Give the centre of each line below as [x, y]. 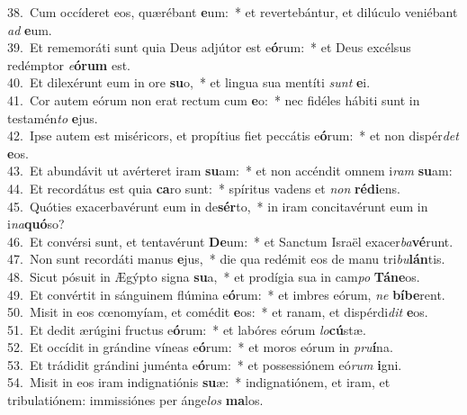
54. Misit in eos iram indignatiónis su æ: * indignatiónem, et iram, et [199, 382]
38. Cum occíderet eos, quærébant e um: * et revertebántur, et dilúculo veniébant [233, 12]
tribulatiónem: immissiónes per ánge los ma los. [135, 400]
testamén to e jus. [53, 117]
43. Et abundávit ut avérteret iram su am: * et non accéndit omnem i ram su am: [230, 171]
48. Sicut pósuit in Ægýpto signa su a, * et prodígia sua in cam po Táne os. [214, 276]
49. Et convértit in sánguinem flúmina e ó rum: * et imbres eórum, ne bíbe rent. [226, 294]
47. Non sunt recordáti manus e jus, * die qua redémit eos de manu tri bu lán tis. [226, 259]
